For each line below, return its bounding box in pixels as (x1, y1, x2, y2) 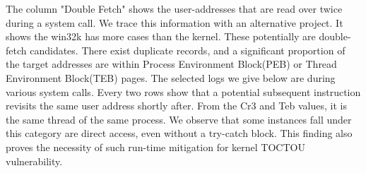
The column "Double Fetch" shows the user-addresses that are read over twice (6, 1, 343, 16)
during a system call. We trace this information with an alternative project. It (6, 15, 343, 30)
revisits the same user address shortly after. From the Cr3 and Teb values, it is (6, 98, 347, 113)
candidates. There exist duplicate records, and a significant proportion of (30, 42, 346, 57)
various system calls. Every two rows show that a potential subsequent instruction (6, 84, 361, 99)
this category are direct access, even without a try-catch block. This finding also (6, 126, 353, 141)
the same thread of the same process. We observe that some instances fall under (6, 112, 352, 126)
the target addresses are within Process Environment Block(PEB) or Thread (6, 56, 337, 71)
